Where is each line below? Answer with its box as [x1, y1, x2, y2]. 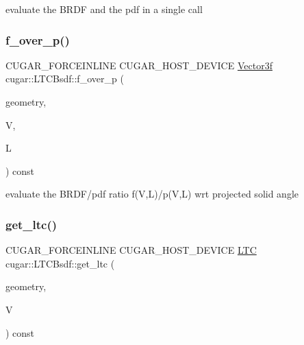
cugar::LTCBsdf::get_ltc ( [5, 256, 115, 270]
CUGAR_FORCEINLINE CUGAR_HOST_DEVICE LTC [5, 243, 257, 257]
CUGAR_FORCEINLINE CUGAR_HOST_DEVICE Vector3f [5, 58, 273, 72]
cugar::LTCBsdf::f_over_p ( [5, 71, 124, 86]
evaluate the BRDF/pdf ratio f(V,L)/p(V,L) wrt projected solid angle [5, 187, 299, 201]
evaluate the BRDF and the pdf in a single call [5, 2, 203, 16]
